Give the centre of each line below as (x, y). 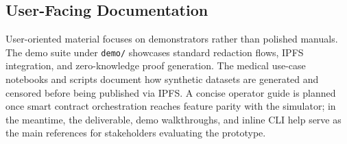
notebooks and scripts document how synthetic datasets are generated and (162, 79)
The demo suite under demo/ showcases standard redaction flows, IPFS (155, 52)
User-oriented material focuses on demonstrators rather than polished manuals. (172, 39)
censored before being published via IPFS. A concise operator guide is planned (171, 92)
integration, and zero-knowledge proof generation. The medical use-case (156, 65)
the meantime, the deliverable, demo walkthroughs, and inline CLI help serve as (173, 119)
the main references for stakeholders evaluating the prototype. (136, 133)
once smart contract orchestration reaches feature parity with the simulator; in (171, 106)
